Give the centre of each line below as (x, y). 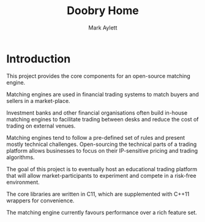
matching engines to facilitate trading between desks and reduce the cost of (102, 119)
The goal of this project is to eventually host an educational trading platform (102, 169)
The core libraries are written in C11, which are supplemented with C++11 (98, 194)
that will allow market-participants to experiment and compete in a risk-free (102, 175)
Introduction (39, 59)
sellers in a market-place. (38, 101)
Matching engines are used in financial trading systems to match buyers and (102, 94)
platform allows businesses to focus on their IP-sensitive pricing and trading (102, 150)
